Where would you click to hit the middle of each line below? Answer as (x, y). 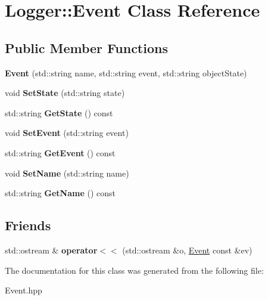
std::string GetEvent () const (60, 152)
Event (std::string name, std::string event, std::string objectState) (126, 72)
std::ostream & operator (51, 250)
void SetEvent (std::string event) (67, 133)
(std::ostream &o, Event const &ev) (187, 250)
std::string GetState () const (59, 112)
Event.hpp (24, 290)
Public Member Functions (86, 47)
